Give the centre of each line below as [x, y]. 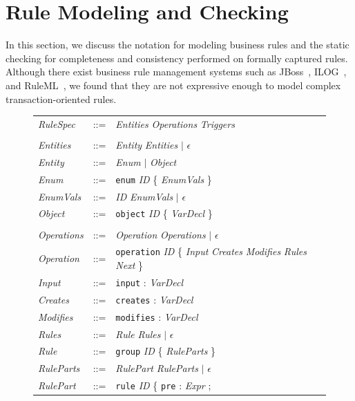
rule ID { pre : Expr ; [163, 385]
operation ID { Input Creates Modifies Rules [211, 251]
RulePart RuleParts [157, 368]
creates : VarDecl [154, 299]
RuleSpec [57, 123]
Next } [129, 265]
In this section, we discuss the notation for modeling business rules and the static [177, 45]
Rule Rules [138, 334]
